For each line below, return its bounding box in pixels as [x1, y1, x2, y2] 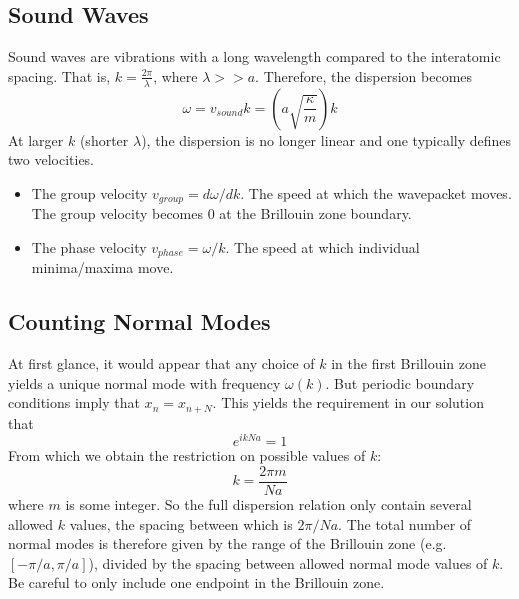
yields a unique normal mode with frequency [8, 372, 281, 393]
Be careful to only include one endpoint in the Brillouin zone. [8, 572, 385, 593]
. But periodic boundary [325, 372, 475, 393]
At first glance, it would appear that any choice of [8, 353, 315, 374]
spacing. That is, [8, 65, 111, 86]
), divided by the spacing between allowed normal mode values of [88, 552, 488, 573]
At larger [8, 129, 64, 150]
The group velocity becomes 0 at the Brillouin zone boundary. [31, 203, 412, 224]
